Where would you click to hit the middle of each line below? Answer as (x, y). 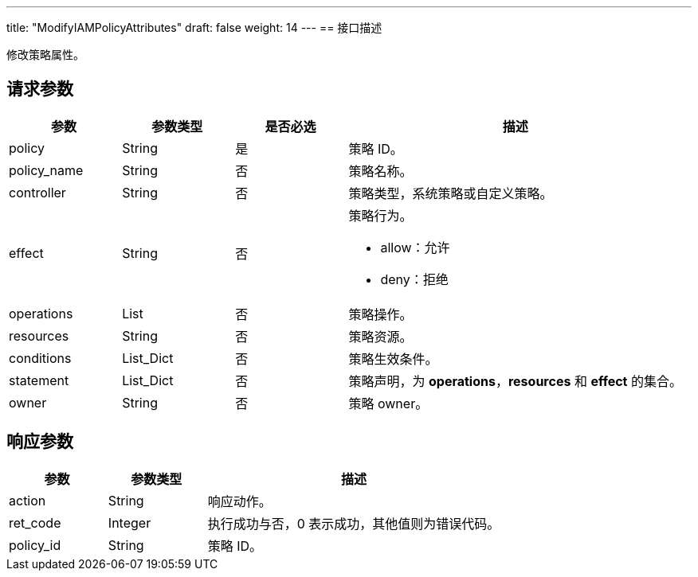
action (27, 500)
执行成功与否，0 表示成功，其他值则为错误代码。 (354, 523)
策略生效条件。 (393, 359)
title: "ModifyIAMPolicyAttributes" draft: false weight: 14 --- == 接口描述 (194, 27)
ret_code (35, 522)
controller (37, 192)
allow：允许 (415, 247)
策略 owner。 (388, 403)
